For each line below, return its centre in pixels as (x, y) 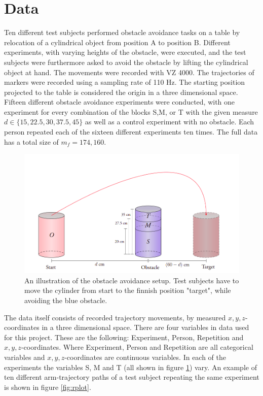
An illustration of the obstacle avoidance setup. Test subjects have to (132, 280)
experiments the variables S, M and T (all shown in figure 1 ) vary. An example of (130, 367)
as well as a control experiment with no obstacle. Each (170, 122)
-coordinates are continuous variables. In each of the (145, 357)
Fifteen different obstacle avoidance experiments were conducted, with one (120, 102)
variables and (25, 357)
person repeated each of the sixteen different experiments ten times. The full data (131, 132)
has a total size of (31, 141)
